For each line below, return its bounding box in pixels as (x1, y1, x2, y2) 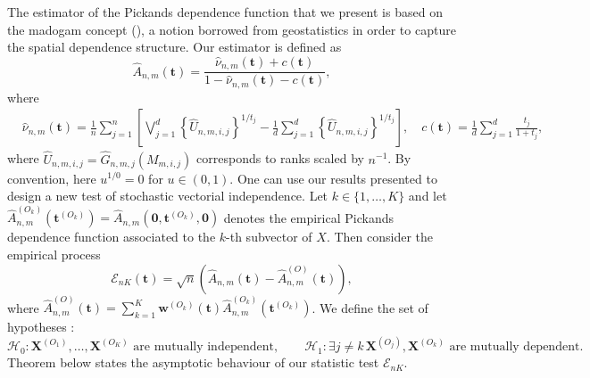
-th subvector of (226, 227, 312, 246)
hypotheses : (7, 317, 75, 336)
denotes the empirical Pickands (223, 208, 394, 226)
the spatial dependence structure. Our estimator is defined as (7, 37, 342, 56)
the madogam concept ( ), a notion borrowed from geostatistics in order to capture (7, 20, 456, 38)
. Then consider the (326, 227, 434, 246)
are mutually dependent (449, 341, 580, 354)
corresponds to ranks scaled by (196, 149, 364, 168)
